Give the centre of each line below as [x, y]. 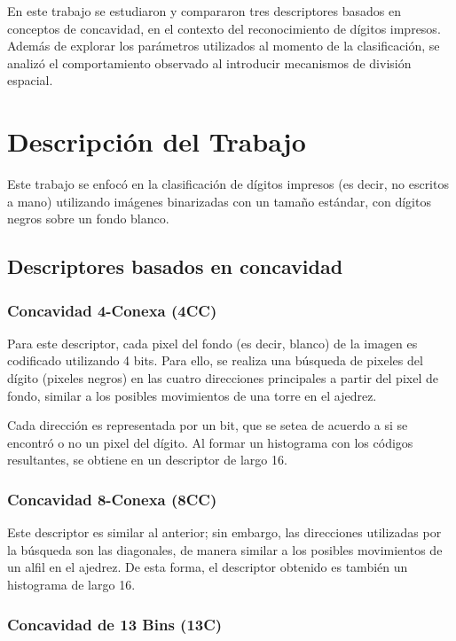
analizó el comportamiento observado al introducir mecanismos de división [209, 63]
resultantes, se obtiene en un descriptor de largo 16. [147, 460]
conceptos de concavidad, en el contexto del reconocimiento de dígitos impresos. [224, 28]
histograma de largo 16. [71, 585]
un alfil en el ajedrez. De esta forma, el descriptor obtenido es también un [208, 567]
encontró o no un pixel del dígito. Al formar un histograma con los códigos [210, 442]
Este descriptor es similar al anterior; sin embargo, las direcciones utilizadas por [224, 532]
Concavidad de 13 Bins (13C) [115, 624]
